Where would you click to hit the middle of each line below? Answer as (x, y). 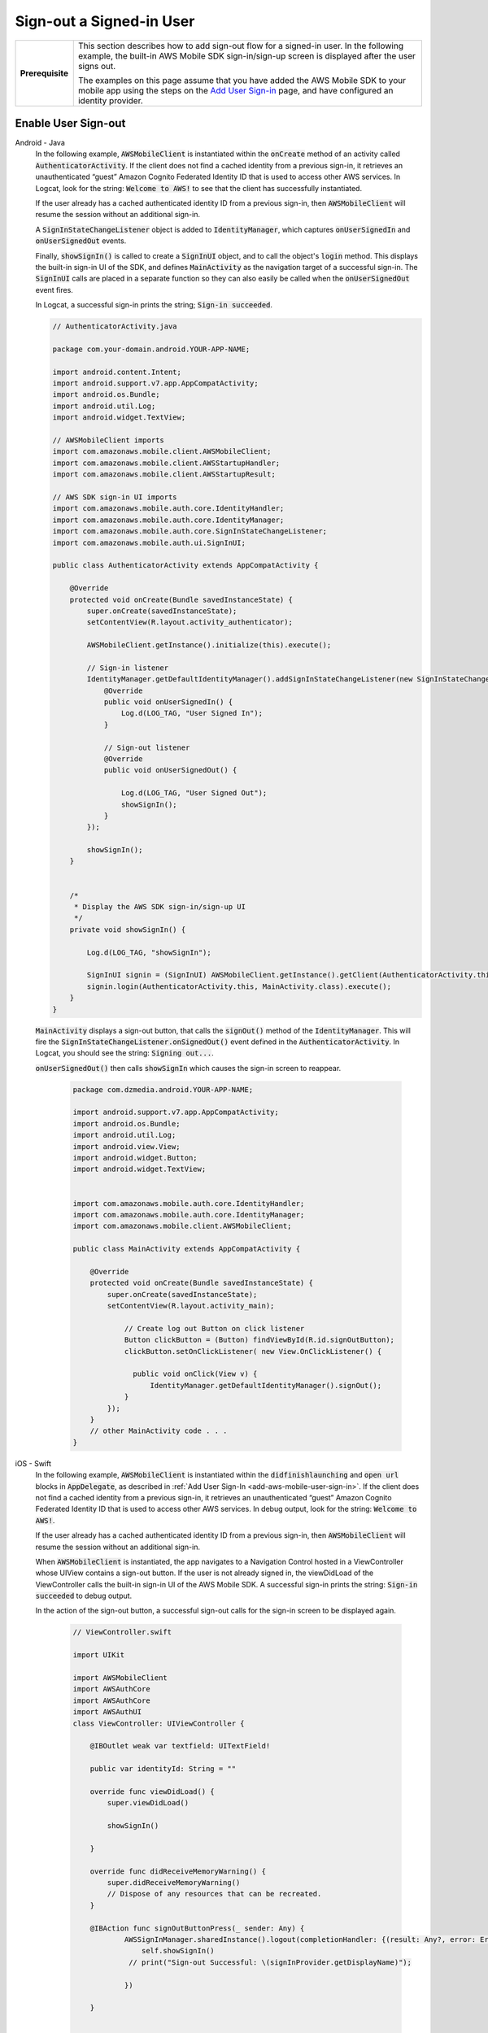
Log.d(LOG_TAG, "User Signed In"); (192, 713)
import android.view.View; (126, 1146)
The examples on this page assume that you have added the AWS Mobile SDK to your (242, 80)
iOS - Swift (33, 1463)
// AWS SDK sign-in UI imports (115, 497)
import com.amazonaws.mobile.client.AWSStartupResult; (164, 475)
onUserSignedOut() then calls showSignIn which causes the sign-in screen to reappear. (188, 1068)
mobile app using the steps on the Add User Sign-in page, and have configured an (235, 90)
